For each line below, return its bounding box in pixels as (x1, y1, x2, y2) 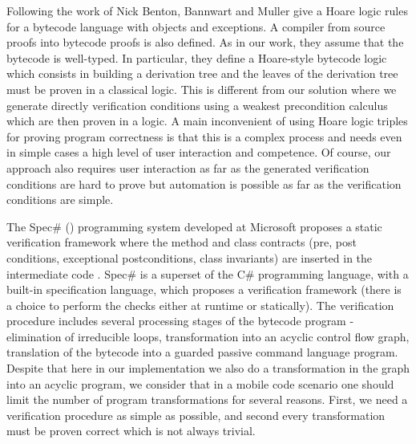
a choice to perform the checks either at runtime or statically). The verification (6, 296, 394, 313)
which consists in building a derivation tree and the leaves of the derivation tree (6, 65, 398, 82)
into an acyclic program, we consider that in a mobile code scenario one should (6, 375, 394, 392)
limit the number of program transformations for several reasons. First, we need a (6, 391, 408, 408)
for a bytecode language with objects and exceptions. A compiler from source (6, 18, 386, 35)
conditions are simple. (6, 191, 114, 208)
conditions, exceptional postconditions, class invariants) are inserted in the (6, 249, 373, 266)
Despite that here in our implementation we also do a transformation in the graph (6, 360, 410, 377)
